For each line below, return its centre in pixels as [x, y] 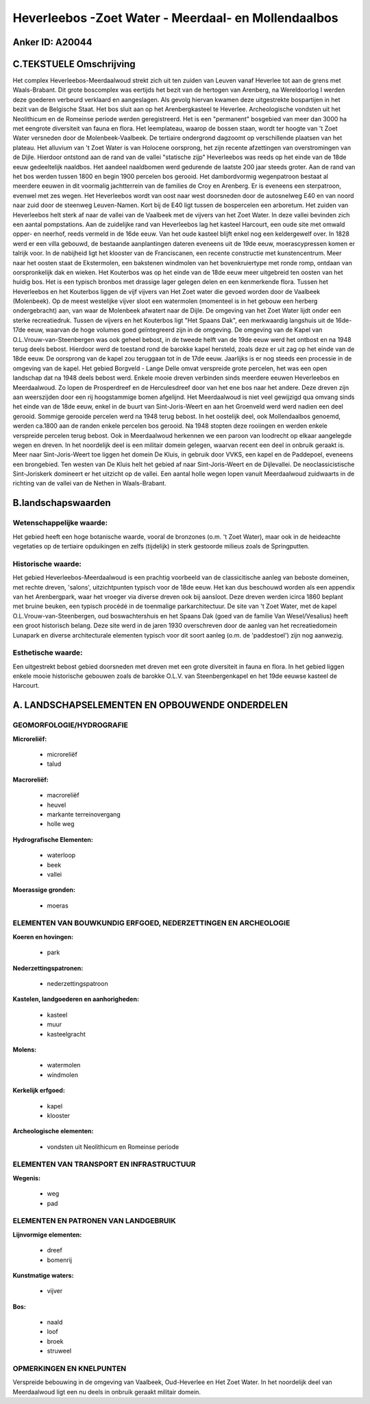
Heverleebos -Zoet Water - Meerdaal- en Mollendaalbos [175, 18]
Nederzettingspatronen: [48, 968]
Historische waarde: [47, 564]
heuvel [57, 805]
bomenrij [59, 1260]
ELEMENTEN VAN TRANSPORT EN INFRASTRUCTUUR [104, 1164]
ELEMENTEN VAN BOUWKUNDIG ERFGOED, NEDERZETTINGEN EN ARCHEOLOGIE [151, 923]
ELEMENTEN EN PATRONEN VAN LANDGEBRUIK [94, 1221]
